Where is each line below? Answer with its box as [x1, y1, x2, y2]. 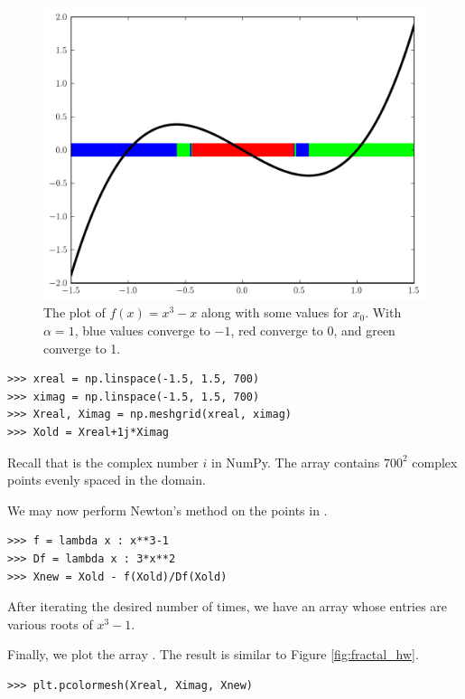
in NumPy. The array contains [211, 452, 380, 471]
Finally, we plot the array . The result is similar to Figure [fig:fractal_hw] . [7, 645, 419, 664]
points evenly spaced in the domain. [7, 470, 206, 489]
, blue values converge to [74, 320, 210, 339]
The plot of [43, 303, 106, 322]
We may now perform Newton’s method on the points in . [7, 500, 328, 519]
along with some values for [201, 303, 349, 322]
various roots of [7, 614, 93, 633]
